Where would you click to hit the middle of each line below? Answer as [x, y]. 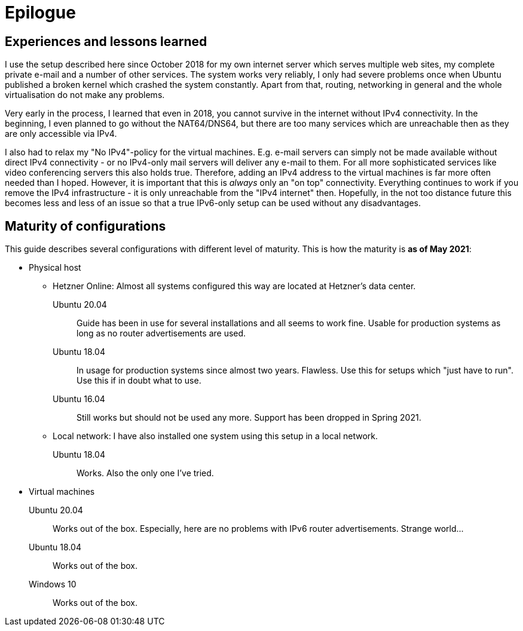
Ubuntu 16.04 [79, 399]
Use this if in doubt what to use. [139, 381]
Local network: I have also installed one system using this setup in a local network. [215, 436]
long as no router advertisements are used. [161, 333]
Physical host [55, 268]
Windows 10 [53, 584]
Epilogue [40, 13]
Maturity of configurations [85, 226]
